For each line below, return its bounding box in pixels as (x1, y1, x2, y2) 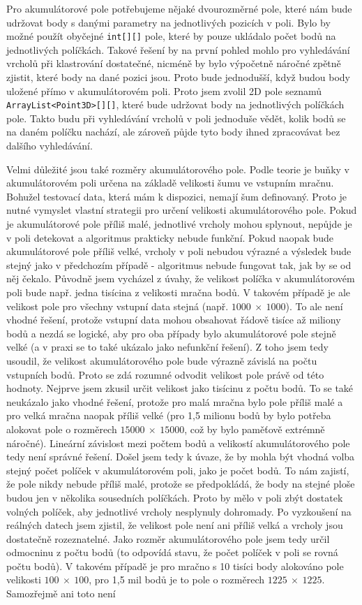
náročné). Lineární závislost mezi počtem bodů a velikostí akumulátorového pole (6, 435, 350, 450)
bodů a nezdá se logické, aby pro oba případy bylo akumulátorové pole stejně (6, 326, 336, 340)
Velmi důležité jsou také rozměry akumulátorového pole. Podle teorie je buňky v (6, 161, 349, 176)
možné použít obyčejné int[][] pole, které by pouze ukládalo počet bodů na (6, 29, 336, 43)
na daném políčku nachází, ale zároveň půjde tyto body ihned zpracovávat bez (6, 124, 340, 139)
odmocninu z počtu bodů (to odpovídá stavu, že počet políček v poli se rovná (6, 545, 338, 560)
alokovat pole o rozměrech (6, 421, 117, 436)
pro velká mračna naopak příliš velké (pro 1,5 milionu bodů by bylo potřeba (6, 408, 331, 423)
